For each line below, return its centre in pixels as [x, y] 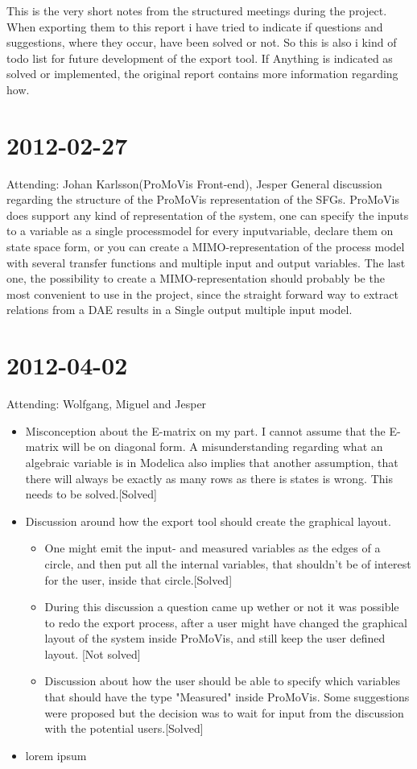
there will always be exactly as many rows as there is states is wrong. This [209, 478]
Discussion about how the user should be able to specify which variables [223, 681]
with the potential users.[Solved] [124, 728]
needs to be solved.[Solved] [91, 494]
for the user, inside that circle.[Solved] [138, 579]
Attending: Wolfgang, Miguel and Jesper [107, 404]
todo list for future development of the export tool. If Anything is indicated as [200, 58]
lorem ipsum [56, 755]
